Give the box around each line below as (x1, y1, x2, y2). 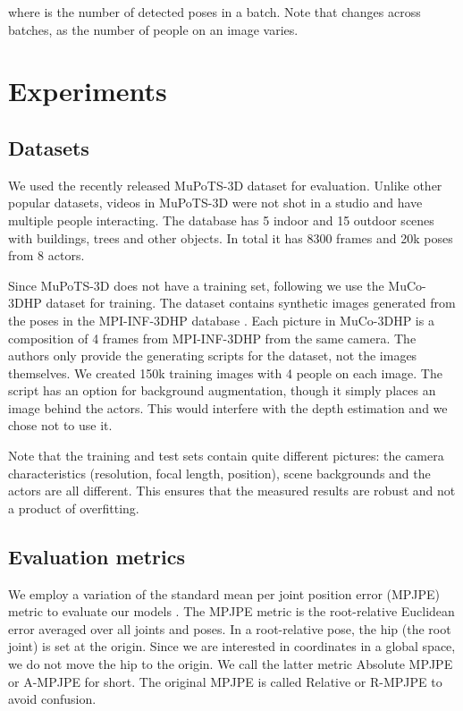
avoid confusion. (8, 690, 97, 708)
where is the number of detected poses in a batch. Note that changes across (8, 3, 421, 21)
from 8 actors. (8, 246, 85, 265)
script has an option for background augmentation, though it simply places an (8, 381, 436, 400)
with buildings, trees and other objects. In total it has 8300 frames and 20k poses (8, 228, 453, 247)
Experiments (8, 72, 167, 109)
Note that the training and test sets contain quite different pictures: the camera (8, 446, 444, 465)
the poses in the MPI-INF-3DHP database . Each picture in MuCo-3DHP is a (8, 310, 434, 329)
